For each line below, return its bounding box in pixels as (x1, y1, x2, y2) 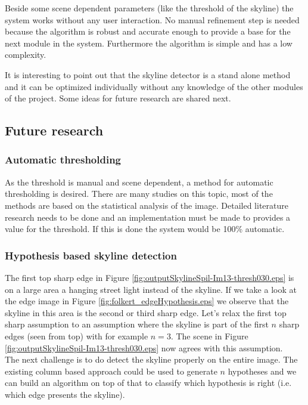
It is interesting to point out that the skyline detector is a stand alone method (5, 68, 291, 81)
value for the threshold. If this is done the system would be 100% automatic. (5, 222, 285, 235)
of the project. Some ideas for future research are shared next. (5, 92, 231, 104)
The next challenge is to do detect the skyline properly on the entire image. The (5, 353, 298, 366)
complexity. (5, 48, 46, 61)
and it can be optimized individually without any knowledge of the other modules (5, 80, 303, 92)
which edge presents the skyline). (5, 388, 125, 400)
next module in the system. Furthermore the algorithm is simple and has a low (5, 36, 293, 49)
